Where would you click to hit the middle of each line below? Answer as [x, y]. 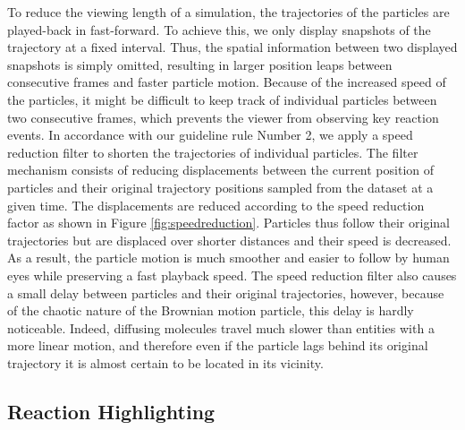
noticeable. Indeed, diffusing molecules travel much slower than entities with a [221, 327]
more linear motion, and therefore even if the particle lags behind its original [218, 345]
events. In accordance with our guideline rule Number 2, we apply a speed [210, 135]
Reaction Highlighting [111, 411]
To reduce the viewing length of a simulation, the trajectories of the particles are [228, 12]
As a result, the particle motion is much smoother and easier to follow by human [228, 258]
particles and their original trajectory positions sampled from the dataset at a [220, 187]
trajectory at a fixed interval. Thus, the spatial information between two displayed [232, 47]
